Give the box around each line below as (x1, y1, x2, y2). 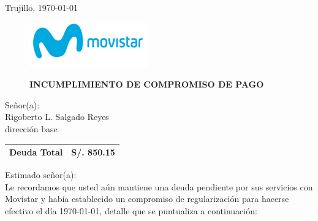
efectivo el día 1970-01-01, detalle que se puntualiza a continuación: (5, 204, 257, 217)
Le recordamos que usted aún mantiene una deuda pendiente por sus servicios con (5, 180, 313, 193)
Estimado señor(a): (5, 168, 77, 181)
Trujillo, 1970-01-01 (5, 1, 78, 13)
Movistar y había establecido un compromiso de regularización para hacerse (5, 192, 289, 205)
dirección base (5, 122, 58, 135)
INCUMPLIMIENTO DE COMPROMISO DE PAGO (29, 78, 264, 91)
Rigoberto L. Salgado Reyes (5, 110, 109, 123)
